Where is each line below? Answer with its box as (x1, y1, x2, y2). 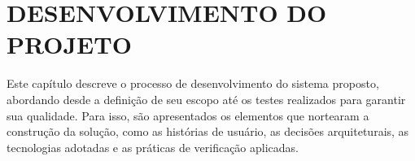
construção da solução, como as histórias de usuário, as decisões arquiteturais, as (7, 123, 409, 140)
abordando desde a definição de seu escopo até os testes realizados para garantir (7, 90, 406, 107)
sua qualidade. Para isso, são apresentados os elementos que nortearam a (7, 107, 369, 124)
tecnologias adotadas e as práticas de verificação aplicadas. (7, 138, 299, 155)
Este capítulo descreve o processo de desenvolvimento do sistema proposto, (7, 75, 379, 92)
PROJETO (7, 28, 132, 61)
